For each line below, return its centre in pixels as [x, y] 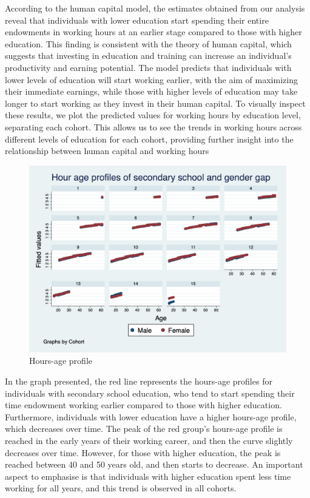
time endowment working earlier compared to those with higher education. [143, 405]
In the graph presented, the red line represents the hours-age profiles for [139, 381]
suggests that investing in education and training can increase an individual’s [148, 56]
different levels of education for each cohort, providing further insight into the [149, 139]
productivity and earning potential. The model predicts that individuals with [148, 67]
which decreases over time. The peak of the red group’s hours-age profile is [144, 429]
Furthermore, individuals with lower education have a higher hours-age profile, [151, 416]
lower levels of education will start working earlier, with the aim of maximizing [151, 79]
